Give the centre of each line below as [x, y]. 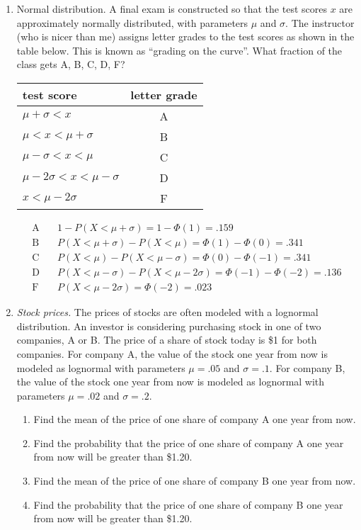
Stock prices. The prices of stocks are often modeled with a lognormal [167, 312]
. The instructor [320, 22]
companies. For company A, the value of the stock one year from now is [172, 353]
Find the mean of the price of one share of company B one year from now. [195, 481]
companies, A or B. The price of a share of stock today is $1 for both [167, 340]
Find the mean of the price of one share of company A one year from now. [195, 419]
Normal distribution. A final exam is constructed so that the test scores [172, 9]
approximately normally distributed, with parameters [132, 22]
